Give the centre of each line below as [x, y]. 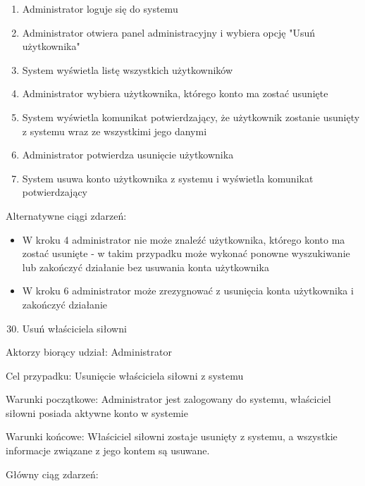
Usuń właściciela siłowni [74, 328]
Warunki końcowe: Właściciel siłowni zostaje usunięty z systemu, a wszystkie [172, 436]
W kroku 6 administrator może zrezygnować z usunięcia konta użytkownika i [188, 291]
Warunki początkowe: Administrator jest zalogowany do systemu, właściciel [168, 399]
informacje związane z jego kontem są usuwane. [108, 450]
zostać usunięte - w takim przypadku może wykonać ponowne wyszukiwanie [186, 253]
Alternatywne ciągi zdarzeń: [66, 215]
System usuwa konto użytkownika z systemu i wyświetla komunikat [168, 178]
